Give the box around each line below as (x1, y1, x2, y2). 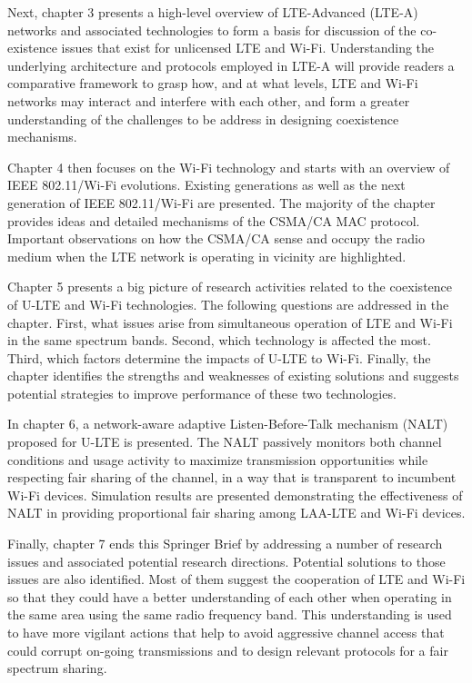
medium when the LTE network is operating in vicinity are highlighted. (7, 246, 407, 265)
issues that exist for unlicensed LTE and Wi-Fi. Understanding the (61, 38, 435, 57)
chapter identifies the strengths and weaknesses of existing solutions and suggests (7, 366, 459, 385)
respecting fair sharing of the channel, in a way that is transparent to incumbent (7, 468, 457, 487)
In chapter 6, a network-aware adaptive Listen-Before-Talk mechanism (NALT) (7, 414, 448, 433)
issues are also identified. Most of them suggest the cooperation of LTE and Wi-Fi (7, 569, 466, 589)
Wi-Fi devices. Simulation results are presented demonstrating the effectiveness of (7, 485, 463, 504)
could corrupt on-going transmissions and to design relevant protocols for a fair (7, 640, 448, 659)
